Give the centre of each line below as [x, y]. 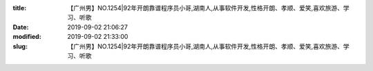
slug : [20, 46]
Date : [21, 27]
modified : [27, 37]
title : [20, 8]
